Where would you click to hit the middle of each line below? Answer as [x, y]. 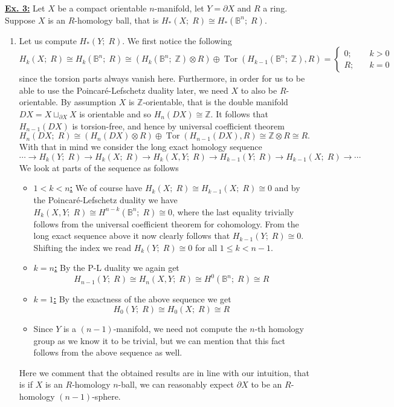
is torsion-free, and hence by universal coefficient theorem [178, 125]
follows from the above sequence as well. [108, 352]
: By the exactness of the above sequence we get [142, 299]
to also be [259, 90]
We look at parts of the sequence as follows [99, 167]
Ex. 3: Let [25, 8]
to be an [266, 384]
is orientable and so [115, 113]
